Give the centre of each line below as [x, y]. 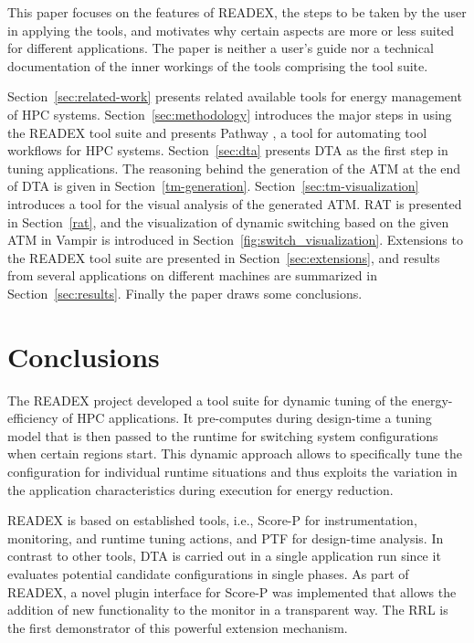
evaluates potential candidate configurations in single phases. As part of [208, 573]
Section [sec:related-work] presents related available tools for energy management [235, 96]
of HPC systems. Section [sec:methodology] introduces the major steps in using [230, 114]
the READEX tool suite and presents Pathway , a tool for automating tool [217, 132]
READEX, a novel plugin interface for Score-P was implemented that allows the [232, 591]
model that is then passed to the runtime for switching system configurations [223, 435]
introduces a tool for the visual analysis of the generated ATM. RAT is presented [235, 203]
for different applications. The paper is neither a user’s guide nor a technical [221, 48]
